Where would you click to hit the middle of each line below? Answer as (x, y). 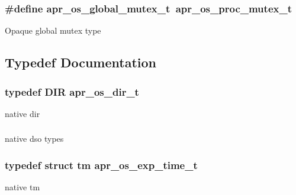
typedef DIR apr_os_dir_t (72, 91)
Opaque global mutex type (53, 30)
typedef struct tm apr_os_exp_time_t (101, 165)
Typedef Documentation (81, 62)
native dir (22, 113)
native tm (22, 187)
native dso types (34, 139)
